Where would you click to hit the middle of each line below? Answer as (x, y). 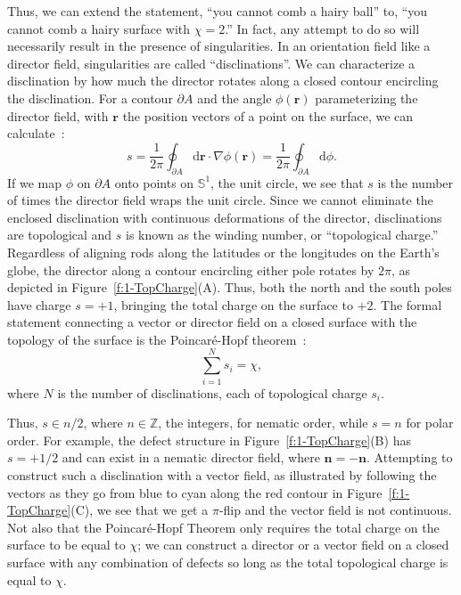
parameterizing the (366, 98)
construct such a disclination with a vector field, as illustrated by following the (222, 474)
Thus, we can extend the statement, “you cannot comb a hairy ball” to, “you (218, 11)
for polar (430, 423)
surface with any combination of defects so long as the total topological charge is (228, 562)
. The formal (407, 304)
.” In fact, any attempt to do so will (322, 28)
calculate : (36, 133)
